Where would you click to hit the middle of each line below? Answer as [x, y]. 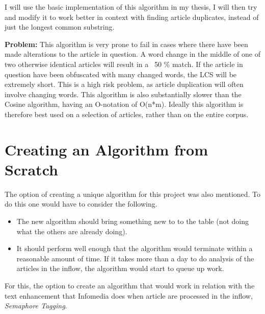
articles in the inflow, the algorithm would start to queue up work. [120, 268]
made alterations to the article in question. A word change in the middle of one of [132, 54]
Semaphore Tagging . [36, 306]
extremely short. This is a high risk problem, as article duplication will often [124, 84]
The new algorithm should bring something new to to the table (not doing [133, 221]
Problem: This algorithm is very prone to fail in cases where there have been [126, 44]
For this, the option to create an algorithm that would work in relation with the [130, 285]
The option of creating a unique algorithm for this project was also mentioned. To [133, 194]
